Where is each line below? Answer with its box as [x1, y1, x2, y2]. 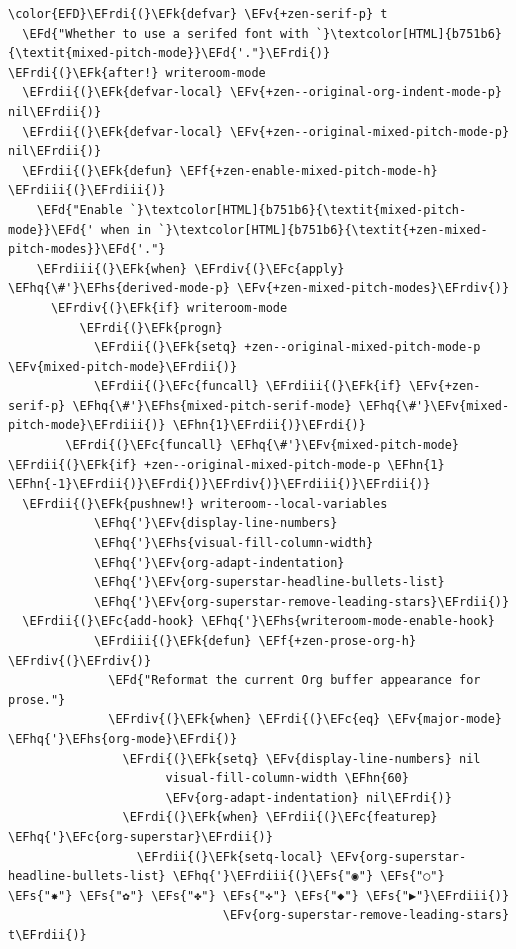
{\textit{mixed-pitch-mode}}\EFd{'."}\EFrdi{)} [8, 46, 331, 61]
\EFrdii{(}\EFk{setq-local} [136, 849, 323, 864]
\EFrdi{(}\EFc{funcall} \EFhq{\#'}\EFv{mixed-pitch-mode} [65, 438, 460, 453]
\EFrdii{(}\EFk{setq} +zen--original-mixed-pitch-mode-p [93, 340, 481, 355]
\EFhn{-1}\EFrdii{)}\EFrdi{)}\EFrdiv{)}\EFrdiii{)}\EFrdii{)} [8, 477, 431, 492]
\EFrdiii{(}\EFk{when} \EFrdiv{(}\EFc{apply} [36, 261, 345, 276]
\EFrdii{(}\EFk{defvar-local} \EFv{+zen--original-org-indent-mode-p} [22, 85, 502, 100]
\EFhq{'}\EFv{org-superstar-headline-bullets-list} [93, 575, 445, 590]
